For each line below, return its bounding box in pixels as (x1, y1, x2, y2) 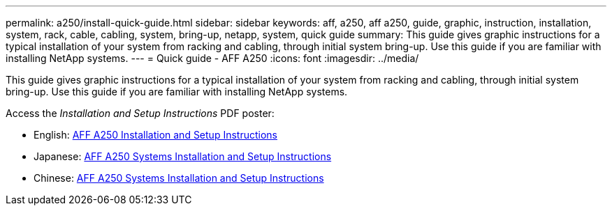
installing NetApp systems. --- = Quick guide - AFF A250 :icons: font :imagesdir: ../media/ (6, 52, 419, 64)
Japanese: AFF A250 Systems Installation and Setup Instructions (34, 150, 332, 162)
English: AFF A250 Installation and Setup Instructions (34, 129, 277, 141)
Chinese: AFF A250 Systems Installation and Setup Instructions (34, 172, 324, 184)
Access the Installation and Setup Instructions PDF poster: (6, 107, 275, 119)
